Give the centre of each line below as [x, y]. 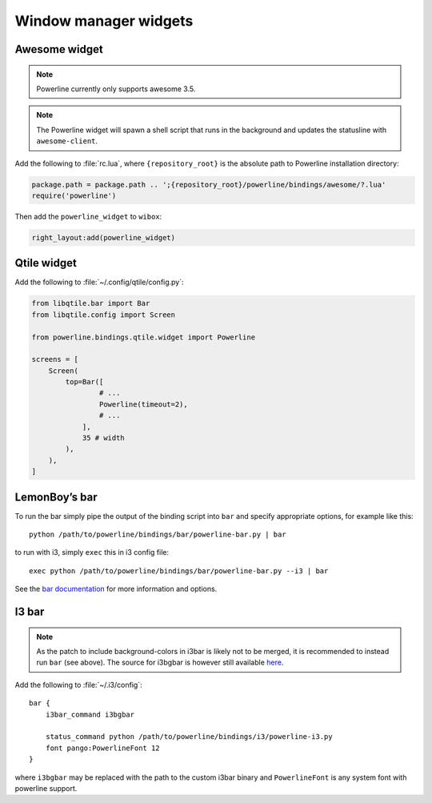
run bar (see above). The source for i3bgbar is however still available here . [160, 662]
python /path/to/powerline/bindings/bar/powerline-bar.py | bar [158, 535]
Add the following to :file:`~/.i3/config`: [79, 685]
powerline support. [46, 788]
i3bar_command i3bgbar [90, 714]
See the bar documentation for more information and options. [116, 589]
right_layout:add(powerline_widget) [104, 237]
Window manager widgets [104, 21]
